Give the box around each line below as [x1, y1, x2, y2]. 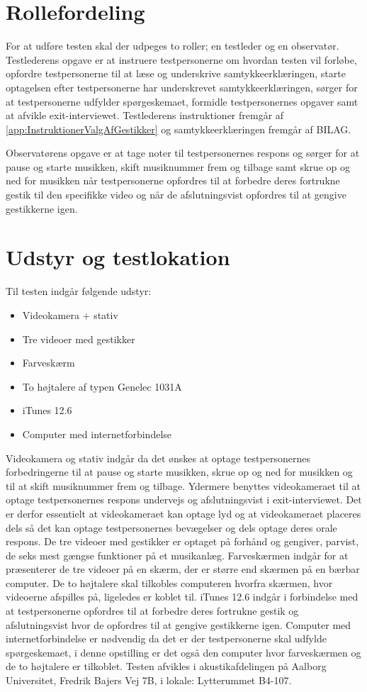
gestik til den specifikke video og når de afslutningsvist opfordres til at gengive [6, 187, 346, 202]
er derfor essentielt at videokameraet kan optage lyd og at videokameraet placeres [6, 506, 361, 520]
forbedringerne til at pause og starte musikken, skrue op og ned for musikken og [6, 464, 353, 479]
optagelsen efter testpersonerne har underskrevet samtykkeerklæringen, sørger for [6, 79, 358, 94]
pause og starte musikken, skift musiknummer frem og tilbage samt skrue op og [6, 159, 350, 174]
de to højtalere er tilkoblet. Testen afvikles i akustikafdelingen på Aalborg [6, 659, 327, 674]
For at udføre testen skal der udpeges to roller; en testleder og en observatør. [6, 38, 339, 53]
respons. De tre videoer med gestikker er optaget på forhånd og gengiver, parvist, [6, 534, 359, 549]
